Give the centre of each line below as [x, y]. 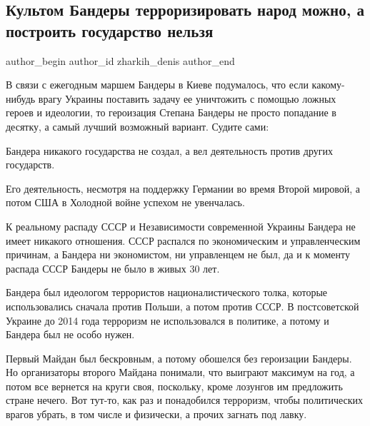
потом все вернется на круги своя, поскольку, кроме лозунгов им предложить [174, 386]
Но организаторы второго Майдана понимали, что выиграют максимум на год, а [180, 372]
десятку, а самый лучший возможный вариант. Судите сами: [137, 126]
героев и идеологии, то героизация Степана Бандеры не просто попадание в [171, 112]
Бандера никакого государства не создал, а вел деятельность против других [169, 150]
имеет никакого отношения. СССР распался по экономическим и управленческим [183, 240]
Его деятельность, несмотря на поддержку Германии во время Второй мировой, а [183, 188]
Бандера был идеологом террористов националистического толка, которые [166, 292]
